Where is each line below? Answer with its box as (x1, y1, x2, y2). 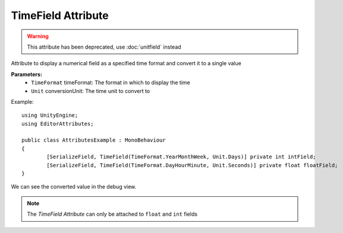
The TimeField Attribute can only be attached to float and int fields (27, 210, 198, 218)
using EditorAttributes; (21, 120, 94, 127)
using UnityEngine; (21, 112, 78, 119)
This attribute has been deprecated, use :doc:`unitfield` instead (27, 43, 181, 50)
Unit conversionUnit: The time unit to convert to (31, 87, 150, 94)
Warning (27, 33, 49, 40)
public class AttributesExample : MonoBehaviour (21, 137, 166, 143)
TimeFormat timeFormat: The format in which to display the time (31, 79, 190, 86)
